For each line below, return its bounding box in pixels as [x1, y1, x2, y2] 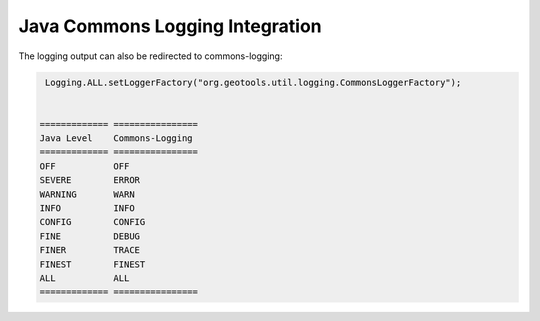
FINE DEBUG [39, 230, 140, 242]
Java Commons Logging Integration [18, 15, 322, 37]
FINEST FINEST [39, 258, 146, 270]
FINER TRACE [39, 245, 140, 256]
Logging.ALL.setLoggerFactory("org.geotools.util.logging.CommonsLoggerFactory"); [45, 76, 462, 88]
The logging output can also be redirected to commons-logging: [18, 50, 283, 62]
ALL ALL [39, 273, 130, 284]
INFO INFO [39, 203, 135, 214]
